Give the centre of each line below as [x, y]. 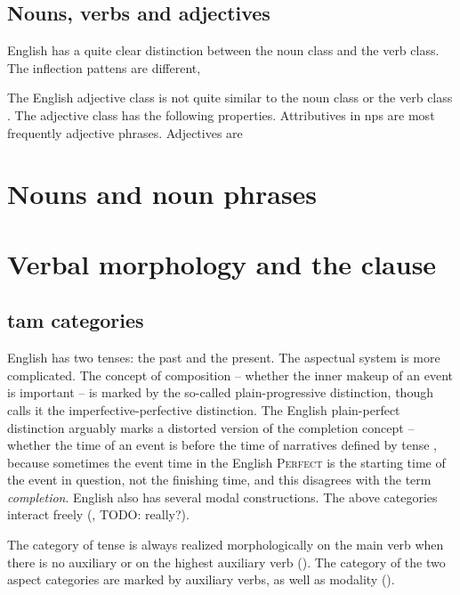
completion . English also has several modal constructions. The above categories [222, 497]
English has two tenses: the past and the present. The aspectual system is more [224, 358]
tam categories [76, 320]
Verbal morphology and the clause [222, 263]
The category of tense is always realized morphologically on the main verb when [226, 545]
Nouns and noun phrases [162, 194]
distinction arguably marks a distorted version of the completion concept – [211, 427]
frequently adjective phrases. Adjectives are [125, 132]
